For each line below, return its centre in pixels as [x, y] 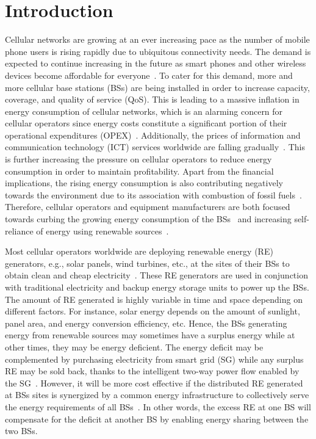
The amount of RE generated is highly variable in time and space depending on [154, 299]
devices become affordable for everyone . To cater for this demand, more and [149, 75]
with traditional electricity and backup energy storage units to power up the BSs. [157, 287]
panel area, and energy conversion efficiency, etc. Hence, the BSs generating [146, 323]
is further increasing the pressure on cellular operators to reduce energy [138, 159]
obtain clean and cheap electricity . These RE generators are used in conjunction [156, 275]
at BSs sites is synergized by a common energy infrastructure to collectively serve [157, 395]
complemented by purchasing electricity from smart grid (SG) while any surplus [154, 359]
